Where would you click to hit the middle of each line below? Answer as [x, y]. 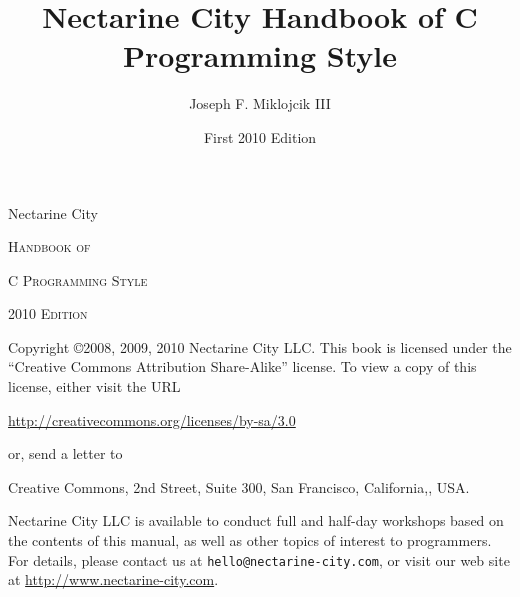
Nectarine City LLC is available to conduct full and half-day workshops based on [256, 520]
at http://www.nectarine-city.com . [113, 579]
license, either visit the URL [94, 386]
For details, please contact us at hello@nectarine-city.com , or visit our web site [259, 559]
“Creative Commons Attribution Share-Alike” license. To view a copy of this [242, 366]
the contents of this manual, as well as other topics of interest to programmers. [250, 540]
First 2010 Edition [260, 136]
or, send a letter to [65, 453]
